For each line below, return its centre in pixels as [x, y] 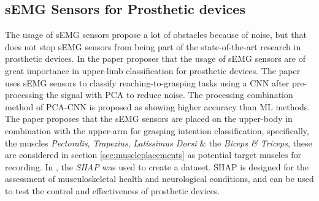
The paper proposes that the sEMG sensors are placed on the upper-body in [149, 119]
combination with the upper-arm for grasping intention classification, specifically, [157, 130]
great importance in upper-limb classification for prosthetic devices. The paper [153, 70]
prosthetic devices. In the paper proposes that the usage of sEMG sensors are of [155, 59]
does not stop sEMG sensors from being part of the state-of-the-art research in [153, 46]
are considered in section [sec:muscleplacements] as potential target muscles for [153, 155]
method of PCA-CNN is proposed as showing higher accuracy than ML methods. [158, 106]
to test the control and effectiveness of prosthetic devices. [113, 190]
